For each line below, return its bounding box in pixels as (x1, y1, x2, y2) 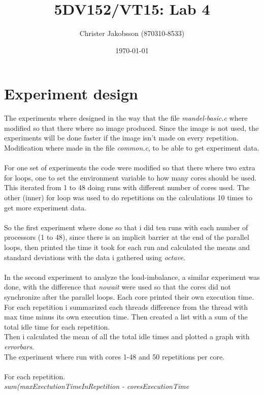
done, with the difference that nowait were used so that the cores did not (4, 281, 231, 292)
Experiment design (4, 83, 139, 104)
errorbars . (4, 341, 35, 351)
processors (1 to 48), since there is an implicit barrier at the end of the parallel (4, 232, 249, 242)
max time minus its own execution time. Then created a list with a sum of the (4, 311, 248, 322)
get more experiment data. (4, 202, 87, 212)
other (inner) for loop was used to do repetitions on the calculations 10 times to (4, 192, 252, 202)
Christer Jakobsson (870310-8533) (79, 28, 185, 39)
